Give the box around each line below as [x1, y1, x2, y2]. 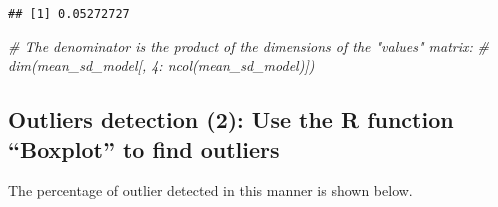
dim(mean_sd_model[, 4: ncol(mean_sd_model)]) [8, 55, 315, 76]
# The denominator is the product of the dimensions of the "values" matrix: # [8, 35, 489, 56]
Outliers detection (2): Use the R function [8, 104, 454, 135]
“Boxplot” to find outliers [8, 133, 280, 164]
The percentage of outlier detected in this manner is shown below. [8, 180, 413, 201]
